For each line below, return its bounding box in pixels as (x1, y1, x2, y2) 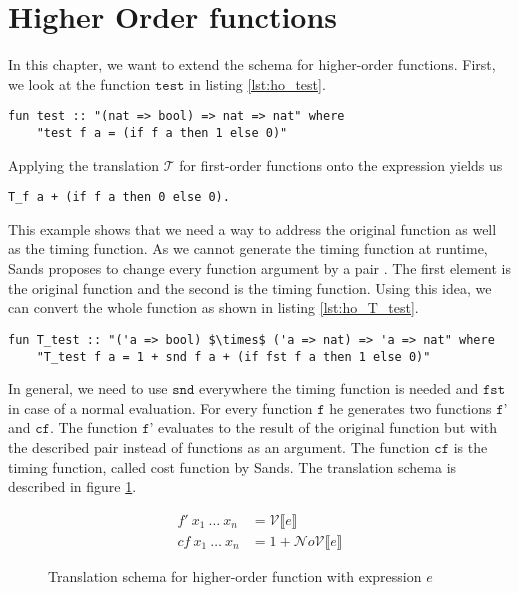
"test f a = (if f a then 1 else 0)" (36, 125, 288, 140)
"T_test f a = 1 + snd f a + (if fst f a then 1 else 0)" (36, 349, 431, 364)
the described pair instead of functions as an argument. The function (8, 436, 430, 457)
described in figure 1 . (8, 476, 137, 497)
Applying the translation (8, 154, 160, 175)
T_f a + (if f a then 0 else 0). (8, 190, 230, 205)
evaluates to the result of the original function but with (158, 417, 498, 438)
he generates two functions (329, 397, 492, 418)
